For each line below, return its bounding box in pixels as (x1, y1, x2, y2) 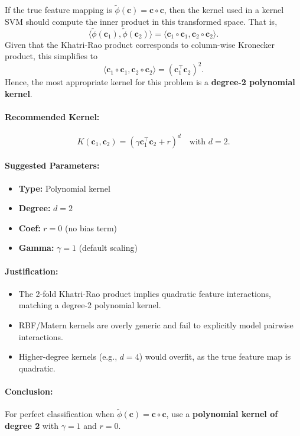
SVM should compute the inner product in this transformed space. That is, (5, 15, 278, 27)
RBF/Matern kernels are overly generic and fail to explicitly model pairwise (18, 318, 294, 331)
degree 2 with (5, 419, 59, 431)
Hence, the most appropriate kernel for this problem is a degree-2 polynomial (5, 76, 295, 88)
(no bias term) (65, 221, 118, 234)
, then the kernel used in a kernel (164, 4, 284, 16)
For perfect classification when (5, 408, 115, 420)
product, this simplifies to (5, 50, 98, 62)
